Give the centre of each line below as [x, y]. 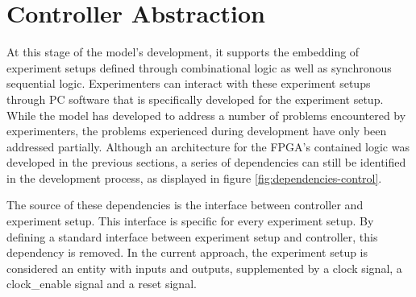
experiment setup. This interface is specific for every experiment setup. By [190, 221]
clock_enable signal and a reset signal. [102, 284]
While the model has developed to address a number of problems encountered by [206, 115]
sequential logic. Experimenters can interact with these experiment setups [189, 83]
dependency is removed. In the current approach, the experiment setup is [187, 252]
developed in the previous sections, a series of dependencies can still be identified [206, 162]
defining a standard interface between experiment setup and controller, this [192, 236]
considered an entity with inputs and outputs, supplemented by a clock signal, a [204, 268]
